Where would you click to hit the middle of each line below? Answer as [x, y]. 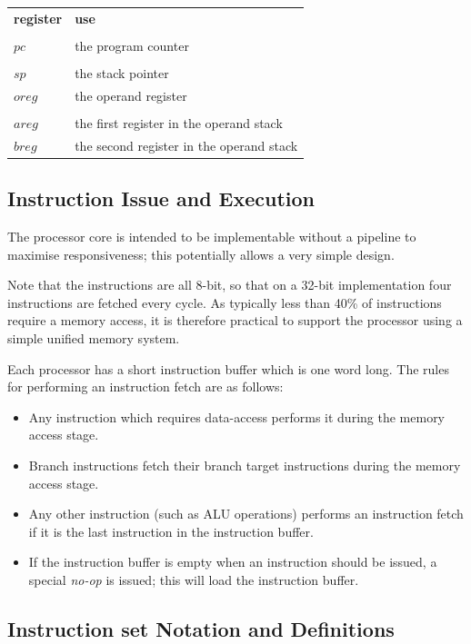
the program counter [132, 45]
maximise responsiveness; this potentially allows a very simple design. [201, 254]
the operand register [131, 95]
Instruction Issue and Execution [161, 198]
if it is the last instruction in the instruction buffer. [171, 531]
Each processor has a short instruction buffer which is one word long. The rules [228, 368]
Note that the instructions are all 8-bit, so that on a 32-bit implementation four [230, 285]
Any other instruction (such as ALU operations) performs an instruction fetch [246, 514]
